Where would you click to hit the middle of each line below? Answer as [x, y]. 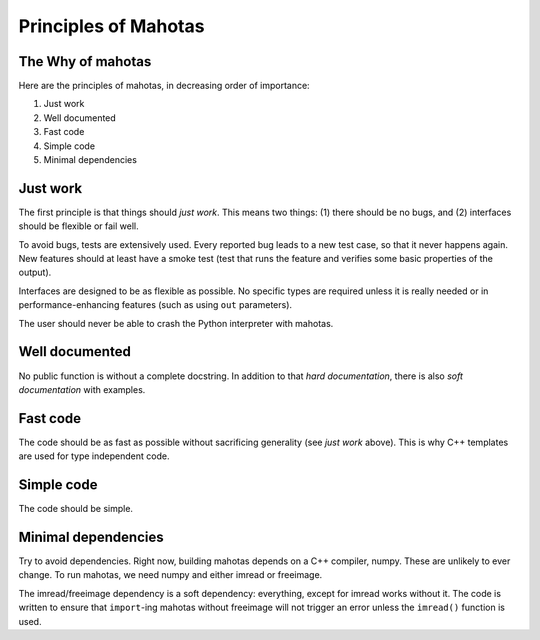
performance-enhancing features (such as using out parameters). [155, 305]
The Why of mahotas [85, 61]
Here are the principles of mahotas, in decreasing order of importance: [164, 86]
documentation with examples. [82, 389]
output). [35, 272]
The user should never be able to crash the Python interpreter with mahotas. [176, 323]
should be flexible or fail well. [78, 226]
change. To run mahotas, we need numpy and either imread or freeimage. [170, 575]
